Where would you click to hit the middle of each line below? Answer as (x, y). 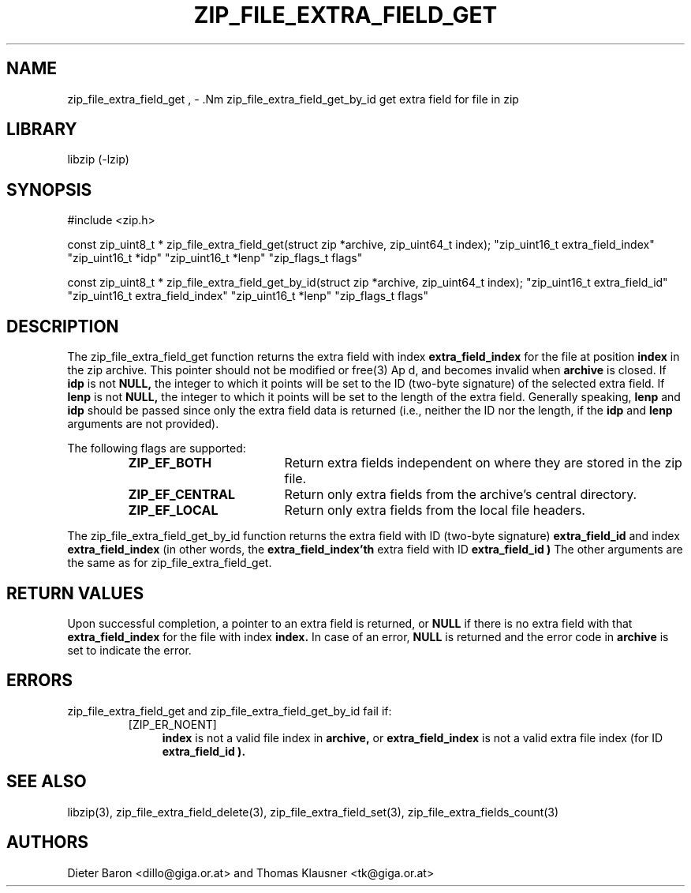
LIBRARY (42, 129)
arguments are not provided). (143, 424)
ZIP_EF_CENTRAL (181, 495)
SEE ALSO (47, 782)
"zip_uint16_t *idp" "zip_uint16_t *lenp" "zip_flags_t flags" (215, 258)
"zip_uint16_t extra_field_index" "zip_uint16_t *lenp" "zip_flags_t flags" (248, 296)
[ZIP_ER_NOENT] (172, 724)
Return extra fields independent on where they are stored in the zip (483, 463)
